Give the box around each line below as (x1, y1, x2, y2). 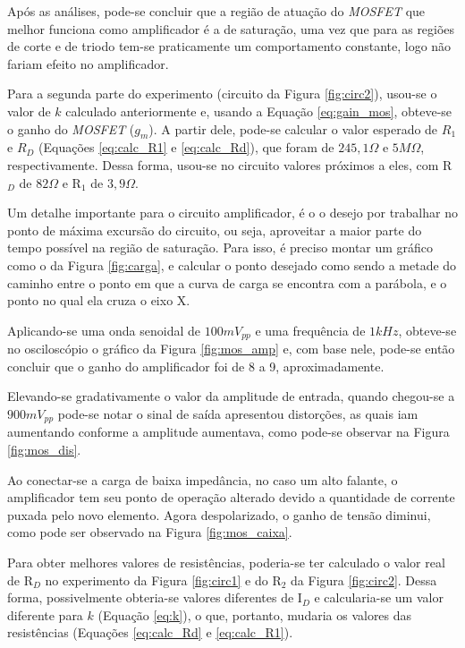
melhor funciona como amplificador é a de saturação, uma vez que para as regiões (7, 19, 455, 38)
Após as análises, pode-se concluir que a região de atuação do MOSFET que (7, 2, 426, 20)
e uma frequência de (255, 320, 366, 339)
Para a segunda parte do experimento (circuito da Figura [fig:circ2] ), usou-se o (7, 84, 437, 103)
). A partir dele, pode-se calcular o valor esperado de (148, 119, 438, 138)
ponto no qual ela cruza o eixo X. (7, 291, 190, 310)
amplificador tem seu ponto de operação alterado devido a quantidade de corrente (7, 488, 455, 507)
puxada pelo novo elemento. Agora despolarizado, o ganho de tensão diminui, (7, 505, 431, 524)
